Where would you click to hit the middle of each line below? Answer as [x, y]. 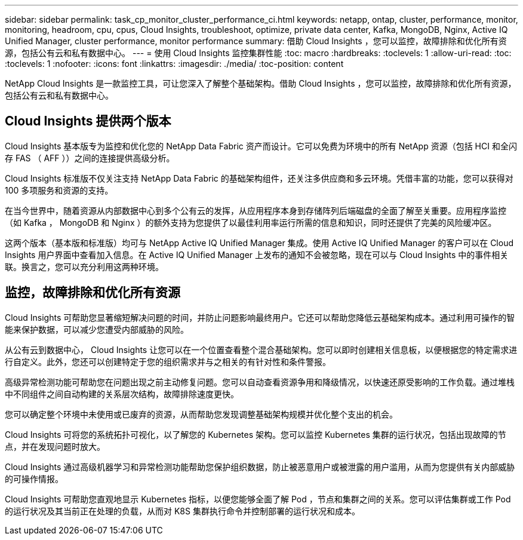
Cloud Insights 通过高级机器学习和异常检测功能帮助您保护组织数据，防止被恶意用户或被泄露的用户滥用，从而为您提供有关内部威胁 [260, 467]
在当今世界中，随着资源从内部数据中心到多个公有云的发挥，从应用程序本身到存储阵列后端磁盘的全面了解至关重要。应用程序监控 [256, 210]
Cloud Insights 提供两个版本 [88, 121]
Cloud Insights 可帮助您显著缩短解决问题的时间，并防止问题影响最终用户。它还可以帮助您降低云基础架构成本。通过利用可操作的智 [260, 317]
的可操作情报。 [34, 478]
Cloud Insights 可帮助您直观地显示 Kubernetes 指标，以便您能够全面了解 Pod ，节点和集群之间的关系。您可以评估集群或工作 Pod [258, 499]
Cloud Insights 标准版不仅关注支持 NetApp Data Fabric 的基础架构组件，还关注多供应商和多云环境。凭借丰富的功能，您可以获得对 [259, 178]
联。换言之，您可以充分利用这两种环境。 [84, 266]
